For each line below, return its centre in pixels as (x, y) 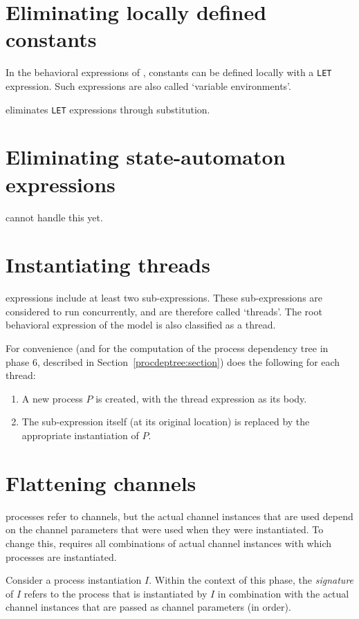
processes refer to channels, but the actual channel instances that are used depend (179, 516)
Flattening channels (101, 482)
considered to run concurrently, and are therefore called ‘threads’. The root (164, 311)
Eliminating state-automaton (146, 157)
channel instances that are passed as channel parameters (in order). (148, 607)
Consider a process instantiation (74, 580)
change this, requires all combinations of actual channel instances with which (169, 543)
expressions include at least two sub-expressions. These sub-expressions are (164, 298)
